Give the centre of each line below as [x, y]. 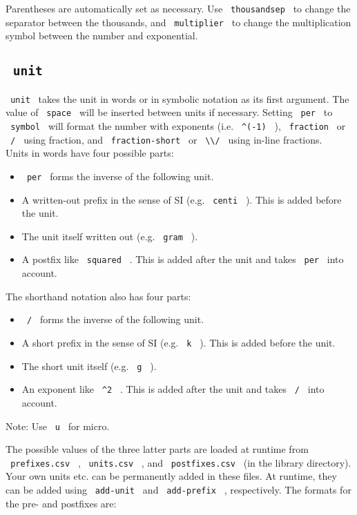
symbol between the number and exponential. [102, 36]
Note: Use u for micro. [58, 426]
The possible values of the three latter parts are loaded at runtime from [157, 449]
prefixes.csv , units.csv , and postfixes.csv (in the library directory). [181, 462]
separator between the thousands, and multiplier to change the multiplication [178, 22]
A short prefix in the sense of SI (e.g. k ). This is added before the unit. [178, 342]
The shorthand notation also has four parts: [98, 296]
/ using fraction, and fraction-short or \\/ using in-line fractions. [166, 139]
